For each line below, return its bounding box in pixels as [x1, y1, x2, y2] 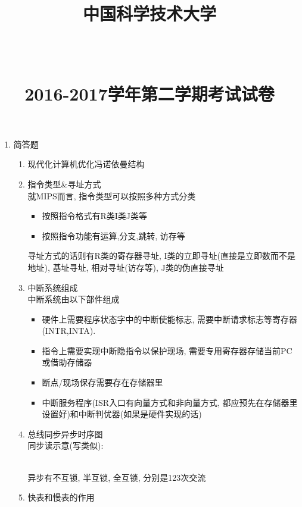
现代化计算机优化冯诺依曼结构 [27, 158, 145, 170]
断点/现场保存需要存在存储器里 [42, 376, 163, 389]
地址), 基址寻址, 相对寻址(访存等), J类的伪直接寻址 [27, 261, 224, 273]
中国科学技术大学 [82, 1, 216, 26]
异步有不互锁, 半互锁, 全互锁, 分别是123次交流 [27, 471, 206, 483]
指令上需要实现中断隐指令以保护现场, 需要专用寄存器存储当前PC [42, 344, 292, 356]
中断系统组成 [27, 281, 78, 293]
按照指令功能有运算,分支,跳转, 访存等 [42, 229, 185, 242]
